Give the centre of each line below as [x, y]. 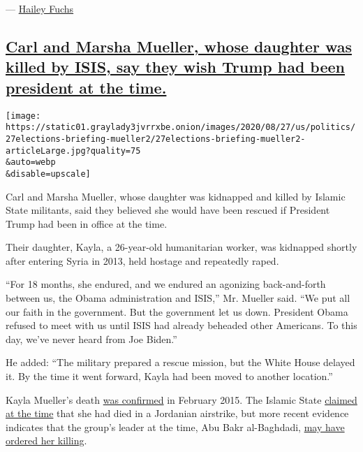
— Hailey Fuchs [40, 8]
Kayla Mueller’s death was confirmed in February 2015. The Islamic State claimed [181, 399]
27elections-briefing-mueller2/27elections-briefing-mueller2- [156, 139]
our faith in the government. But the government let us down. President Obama [177, 311]
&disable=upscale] [48, 174]
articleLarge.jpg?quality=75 [73, 151]
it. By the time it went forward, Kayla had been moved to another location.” [169, 376]
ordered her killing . [46, 440]
